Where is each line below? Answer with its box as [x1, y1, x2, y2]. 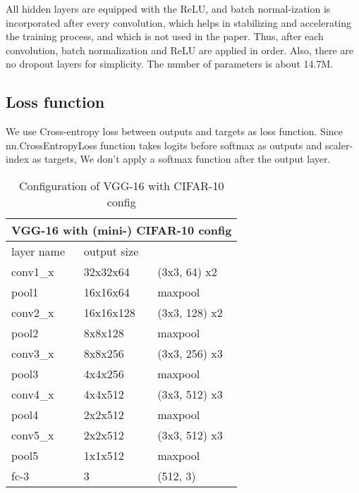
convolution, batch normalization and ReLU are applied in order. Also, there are [6, 42, 354, 57]
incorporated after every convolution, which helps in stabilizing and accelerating [6, 15, 351, 30]
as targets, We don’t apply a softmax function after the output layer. [32, 151, 331, 166]
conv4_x [11, 385, 54, 402]
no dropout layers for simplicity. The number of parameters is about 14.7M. [6, 56, 334, 71]
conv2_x [11, 304, 54, 320]
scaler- [325, 137, 353, 152]
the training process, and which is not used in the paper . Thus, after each [6, 29, 324, 44]
